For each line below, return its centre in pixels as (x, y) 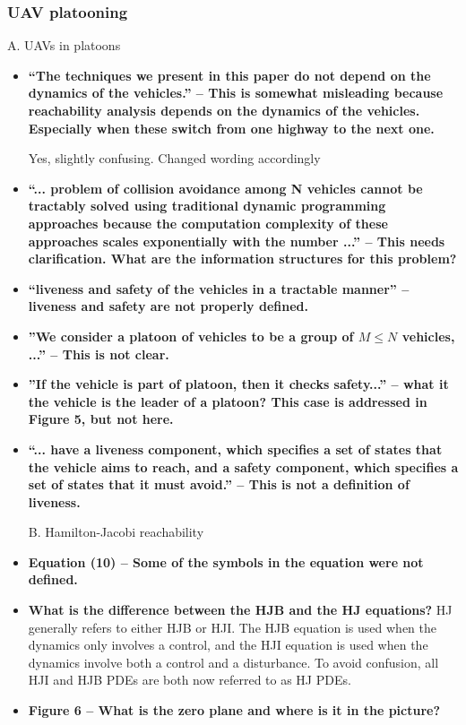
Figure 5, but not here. (101, 419)
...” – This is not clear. (99, 354)
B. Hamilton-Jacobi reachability (116, 532)
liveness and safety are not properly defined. (168, 306)
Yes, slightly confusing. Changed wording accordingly (174, 158)
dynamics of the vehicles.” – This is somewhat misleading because (236, 93)
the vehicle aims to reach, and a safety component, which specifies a (243, 466)
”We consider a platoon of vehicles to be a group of (191, 336)
